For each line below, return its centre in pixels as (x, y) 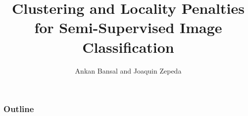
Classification (128, 47)
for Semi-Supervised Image (128, 27)
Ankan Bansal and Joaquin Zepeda (128, 70)
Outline (19, 109)
